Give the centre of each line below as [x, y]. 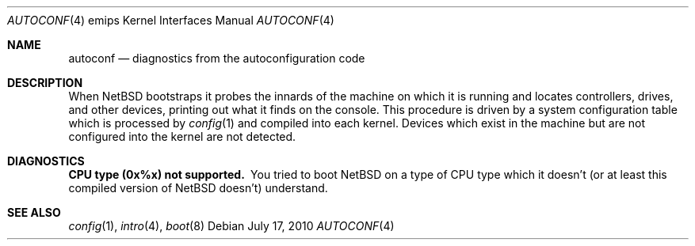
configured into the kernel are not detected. [182, 136]
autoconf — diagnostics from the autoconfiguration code [217, 58]
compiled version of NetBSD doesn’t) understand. [198, 188]
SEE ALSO [34, 212]
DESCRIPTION [45, 83]
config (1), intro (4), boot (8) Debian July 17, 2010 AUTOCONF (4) [231, 226]
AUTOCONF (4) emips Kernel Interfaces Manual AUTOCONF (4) [171, 20]
